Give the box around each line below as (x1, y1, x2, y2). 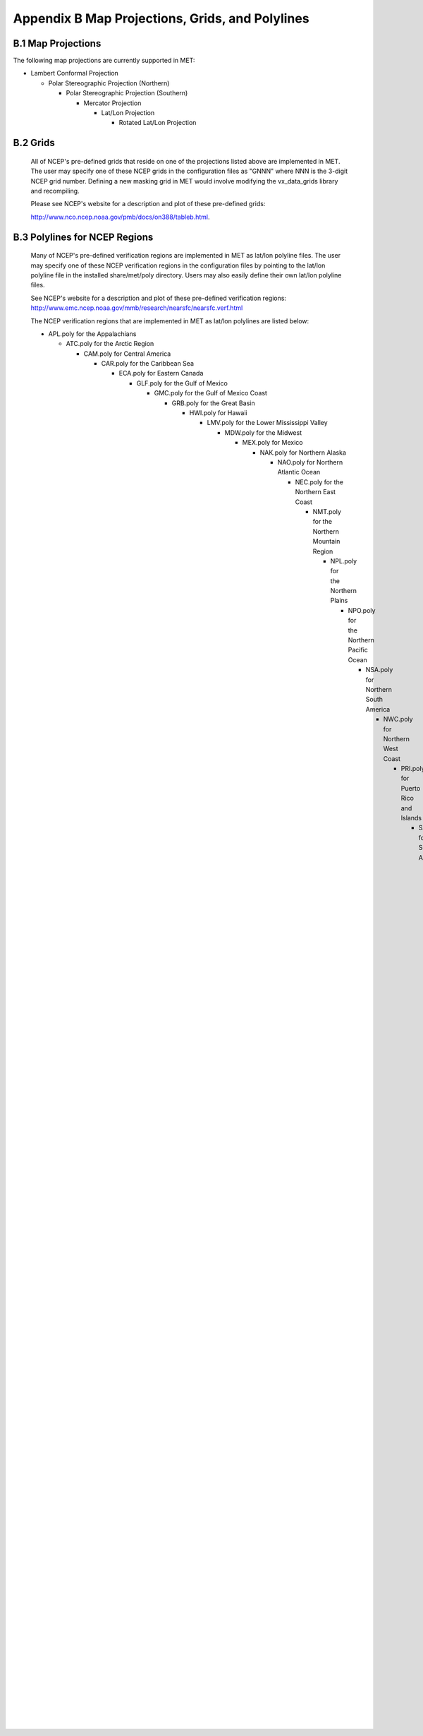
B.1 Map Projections (13, 37, 102, 49)
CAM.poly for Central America (83, 349, 171, 358)
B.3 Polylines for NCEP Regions (13, 231, 154, 243)
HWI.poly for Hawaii (189, 409, 247, 417)
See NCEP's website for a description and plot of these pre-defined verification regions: (30, 294, 287, 302)
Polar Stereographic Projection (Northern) (48, 78, 170, 88)
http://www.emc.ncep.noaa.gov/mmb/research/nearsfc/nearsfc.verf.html (30, 304, 243, 312)
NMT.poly (312, 507, 342, 515)
